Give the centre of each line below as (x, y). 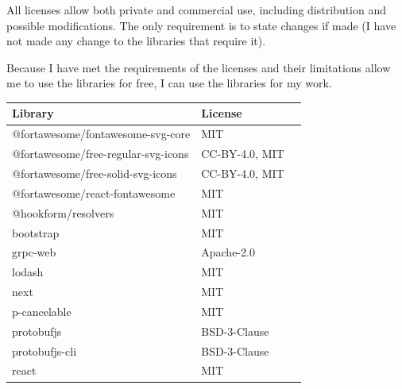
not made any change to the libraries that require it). (136, 41)
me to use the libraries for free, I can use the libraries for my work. (169, 83)
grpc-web (34, 252)
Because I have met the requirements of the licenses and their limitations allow (199, 67)
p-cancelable (42, 311)
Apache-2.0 (228, 252)
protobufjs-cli (44, 350)
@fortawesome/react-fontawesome (94, 193)
